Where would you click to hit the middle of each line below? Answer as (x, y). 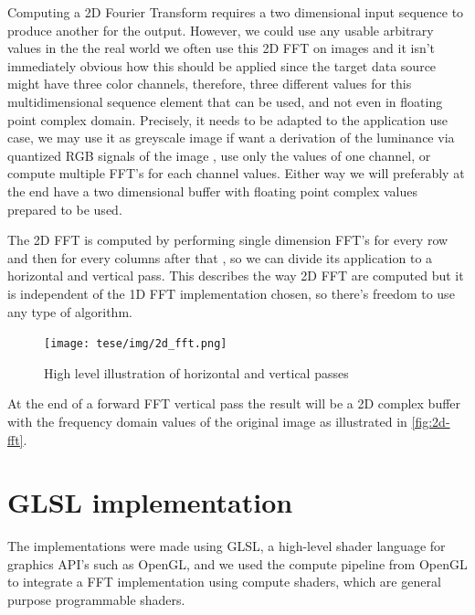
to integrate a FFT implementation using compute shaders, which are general (224, 582)
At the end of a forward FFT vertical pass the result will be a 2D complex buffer (234, 403)
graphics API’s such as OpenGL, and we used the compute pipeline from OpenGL (237, 563)
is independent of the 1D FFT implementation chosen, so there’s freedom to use (231, 293)
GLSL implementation (150, 502)
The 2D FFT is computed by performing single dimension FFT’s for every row (228, 240)
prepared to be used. (65, 209)
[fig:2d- (431, 421)
